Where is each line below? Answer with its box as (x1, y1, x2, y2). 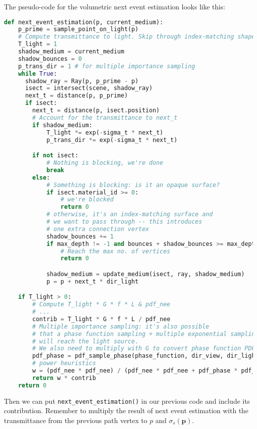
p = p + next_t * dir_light (46, 278, 139, 285)
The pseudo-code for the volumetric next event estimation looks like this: (4, 1, 225, 11)
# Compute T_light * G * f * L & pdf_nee (32, 301, 171, 308)
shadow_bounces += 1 (46, 233, 114, 240)
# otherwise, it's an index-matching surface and (46, 211, 213, 218)
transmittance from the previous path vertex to (4, 415, 148, 425)
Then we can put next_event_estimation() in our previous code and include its (4, 395, 250, 406)
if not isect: (32, 152, 79, 159)
